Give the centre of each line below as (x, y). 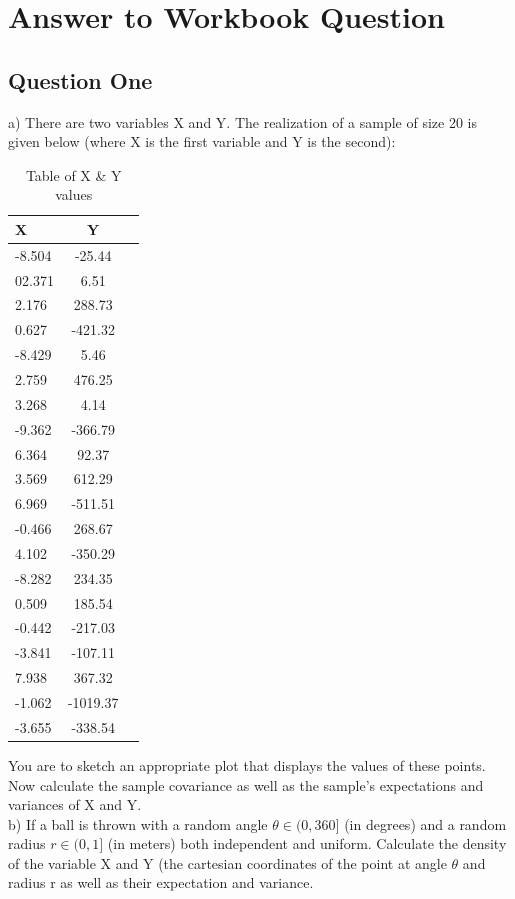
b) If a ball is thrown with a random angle (138, 823)
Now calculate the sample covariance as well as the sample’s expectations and (246, 784)
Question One (80, 79)
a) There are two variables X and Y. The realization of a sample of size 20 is (242, 121)
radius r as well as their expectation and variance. (161, 882)
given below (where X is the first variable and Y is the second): (202, 141)
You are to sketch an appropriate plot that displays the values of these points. (247, 764)
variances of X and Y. (75, 804)
